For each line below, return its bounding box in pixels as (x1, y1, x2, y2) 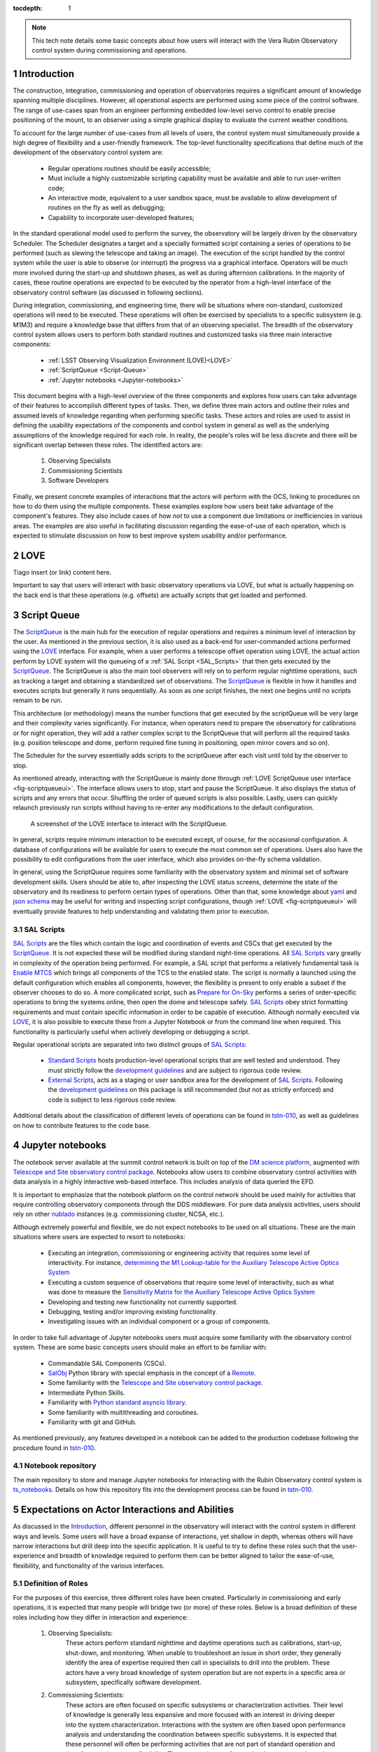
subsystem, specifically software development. (65, 1678, 202, 1686)
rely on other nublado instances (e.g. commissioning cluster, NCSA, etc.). (13, 1210, 225, 1219)
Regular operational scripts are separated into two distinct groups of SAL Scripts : (13, 1040, 247, 1048)
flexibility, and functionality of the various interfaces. (13, 1561, 164, 1570)
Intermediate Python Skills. (48, 1388, 125, 1397)
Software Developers (48, 477, 109, 485)
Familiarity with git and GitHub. (48, 1418, 137, 1426)
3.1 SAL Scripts (13, 924, 65, 934)
